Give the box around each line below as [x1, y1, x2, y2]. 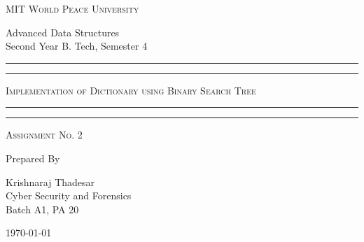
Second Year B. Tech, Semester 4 [6, 38, 148, 53]
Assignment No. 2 [6, 127, 83, 142]
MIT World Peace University [6, 1, 139, 15]
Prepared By [6, 150, 60, 165]
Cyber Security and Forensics [6, 188, 132, 203]
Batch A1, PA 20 [6, 201, 79, 216]
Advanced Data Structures [6, 24, 120, 39]
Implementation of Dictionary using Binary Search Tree [6, 83, 256, 97]
